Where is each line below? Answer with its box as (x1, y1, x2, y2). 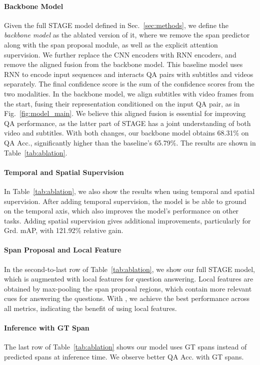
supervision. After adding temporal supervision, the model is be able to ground (4, 195, 246, 206)
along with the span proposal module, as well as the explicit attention (4, 39, 218, 49)
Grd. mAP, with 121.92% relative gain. (4, 225, 123, 235)
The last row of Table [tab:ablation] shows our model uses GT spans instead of (4, 341, 247, 352)
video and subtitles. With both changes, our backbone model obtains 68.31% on (4, 127, 249, 138)
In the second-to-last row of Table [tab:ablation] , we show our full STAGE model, (4, 263, 255, 274)
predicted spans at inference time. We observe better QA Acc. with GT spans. (4, 351, 244, 362)
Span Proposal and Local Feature (4, 244, 121, 255)
